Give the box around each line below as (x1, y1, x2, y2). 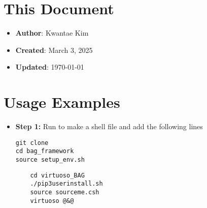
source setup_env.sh (15, 156, 85, 163)
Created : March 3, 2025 (15, 44, 93, 55)
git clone (15, 139, 49, 146)
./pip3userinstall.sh (30, 180, 103, 188)
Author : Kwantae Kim (15, 27, 89, 38)
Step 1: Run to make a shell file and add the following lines (15, 121, 203, 132)
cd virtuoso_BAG (30, 171, 85, 179)
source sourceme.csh (30, 188, 99, 196)
